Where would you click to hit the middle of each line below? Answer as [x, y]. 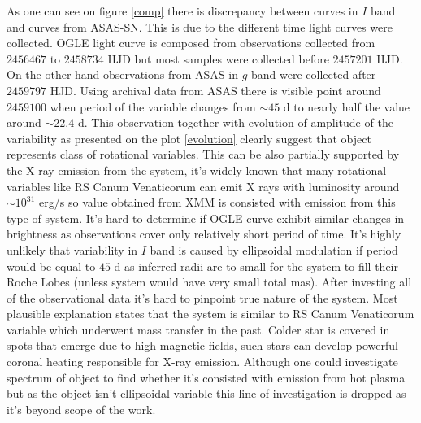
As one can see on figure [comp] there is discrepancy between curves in [182, 11]
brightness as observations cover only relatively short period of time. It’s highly [204, 234]
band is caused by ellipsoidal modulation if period [274, 249]
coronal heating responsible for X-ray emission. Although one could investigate [202, 362]
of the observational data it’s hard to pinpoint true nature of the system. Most [202, 297]
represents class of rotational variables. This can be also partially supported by [203, 154]
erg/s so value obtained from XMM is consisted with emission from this [217, 202]
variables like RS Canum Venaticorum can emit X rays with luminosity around [203, 186]
